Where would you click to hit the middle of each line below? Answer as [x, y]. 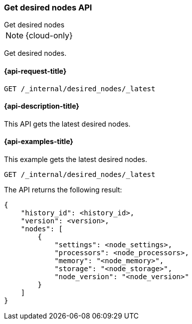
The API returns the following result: [63, 190]
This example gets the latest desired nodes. [76, 160]
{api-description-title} [42, 106]
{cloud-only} [49, 36]
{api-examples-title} [39, 142]
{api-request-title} [35, 71]
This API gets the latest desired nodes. [67, 124]
